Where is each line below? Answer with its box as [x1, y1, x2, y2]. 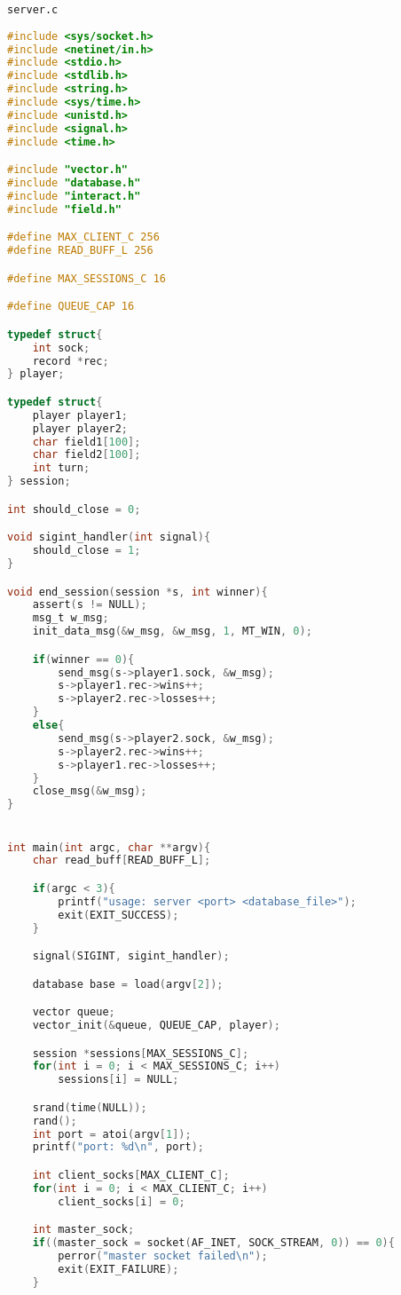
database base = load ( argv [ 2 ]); [32, 977, 224, 991]
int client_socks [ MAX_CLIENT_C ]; [32, 1169, 230, 1181]
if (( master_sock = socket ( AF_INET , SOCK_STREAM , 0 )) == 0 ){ [32, 1236, 395, 1250]
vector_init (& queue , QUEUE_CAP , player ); [32, 1019, 280, 1032]
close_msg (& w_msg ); [32, 785, 147, 798]
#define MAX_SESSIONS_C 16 [7, 272, 166, 285]
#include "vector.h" [7, 163, 129, 177]
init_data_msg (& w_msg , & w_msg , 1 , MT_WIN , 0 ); [32, 625, 312, 638]
